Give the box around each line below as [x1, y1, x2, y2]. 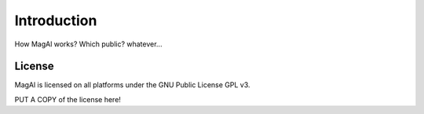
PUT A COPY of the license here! [14, 94, 122, 104]
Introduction [14, 12, 97, 29]
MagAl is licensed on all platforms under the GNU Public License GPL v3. [14, 80, 250, 90]
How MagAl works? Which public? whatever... [14, 39, 163, 49]
